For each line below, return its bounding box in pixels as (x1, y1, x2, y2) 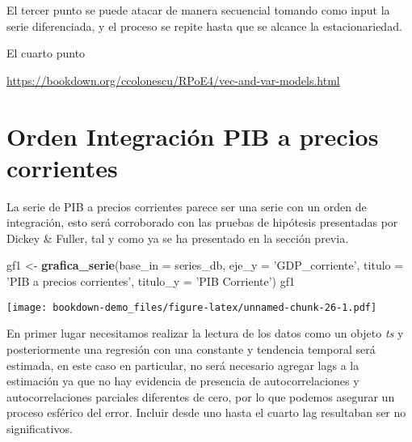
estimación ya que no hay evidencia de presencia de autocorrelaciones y (6, 372, 359, 389)
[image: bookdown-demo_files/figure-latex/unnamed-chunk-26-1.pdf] (6, 301, 377, 313)
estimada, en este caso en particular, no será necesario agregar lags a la (6, 356, 359, 373)
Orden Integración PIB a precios (6, 119, 379, 152)
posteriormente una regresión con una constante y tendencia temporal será (6, 340, 376, 357)
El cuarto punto (6, 45, 86, 62)
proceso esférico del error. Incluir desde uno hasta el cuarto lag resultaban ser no (6, 404, 406, 421)
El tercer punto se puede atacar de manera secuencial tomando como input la (6, 2, 390, 18)
